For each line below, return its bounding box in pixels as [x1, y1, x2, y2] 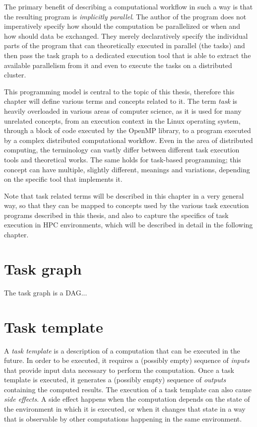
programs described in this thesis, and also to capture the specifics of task [4, 210, 229, 220]
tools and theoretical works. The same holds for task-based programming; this [4, 154, 241, 164]
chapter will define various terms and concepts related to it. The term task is [4, 96, 238, 106]
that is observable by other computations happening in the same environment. [4, 413, 242, 424]
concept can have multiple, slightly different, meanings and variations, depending [4, 164, 250, 174]
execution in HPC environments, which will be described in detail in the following [4, 219, 253, 230]
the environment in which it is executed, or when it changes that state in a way [4, 404, 246, 414]
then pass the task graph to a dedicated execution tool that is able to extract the [4, 50, 251, 60]
